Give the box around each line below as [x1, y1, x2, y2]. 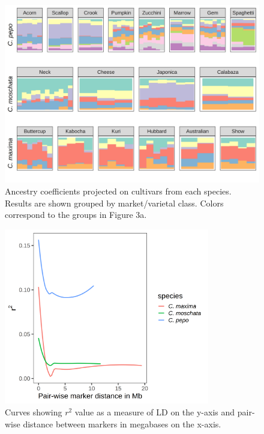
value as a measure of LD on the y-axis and [74, 405, 235, 418]
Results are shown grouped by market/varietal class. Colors [5, 196, 224, 209]
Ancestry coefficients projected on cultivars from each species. [5, 185, 232, 197]
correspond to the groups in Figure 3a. [5, 208, 147, 221]
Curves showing [5, 405, 62, 418]
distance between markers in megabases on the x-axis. [23, 417, 221, 430]
